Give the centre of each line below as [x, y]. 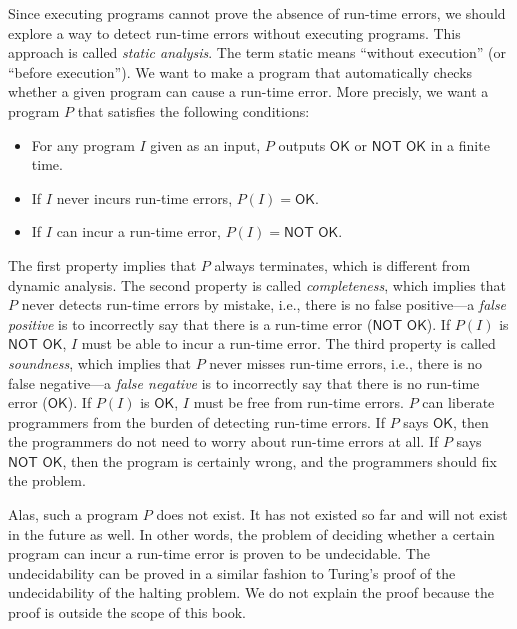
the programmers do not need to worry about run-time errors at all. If [223, 441]
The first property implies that [102, 264]
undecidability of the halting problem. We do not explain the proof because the [251, 592]
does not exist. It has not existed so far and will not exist [332, 514]
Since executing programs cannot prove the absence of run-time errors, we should [257, 13]
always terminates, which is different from [342, 264]
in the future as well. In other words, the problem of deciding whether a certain [251, 533]
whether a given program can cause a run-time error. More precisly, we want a [248, 91]
